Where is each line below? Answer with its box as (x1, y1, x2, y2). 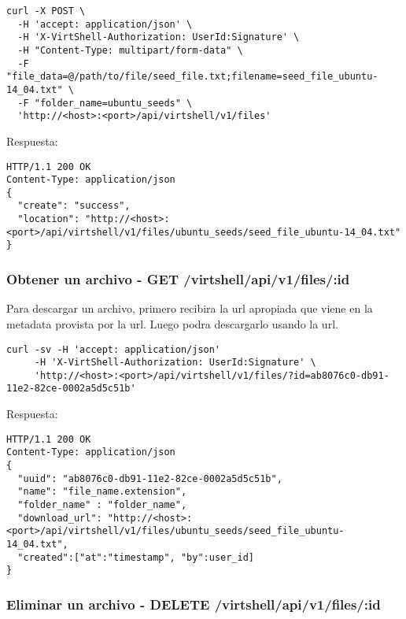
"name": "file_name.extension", (17, 486, 187, 498)
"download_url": (17, 512, 102, 524)
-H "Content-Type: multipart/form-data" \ (17, 44, 243, 56)
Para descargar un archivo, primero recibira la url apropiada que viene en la (6, 300, 373, 317)
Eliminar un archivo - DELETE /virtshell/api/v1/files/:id (6, 594, 381, 613)
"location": (17, 213, 80, 225)
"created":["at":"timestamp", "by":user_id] (17, 551, 254, 563)
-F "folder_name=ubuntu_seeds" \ (17, 97, 193, 109)
